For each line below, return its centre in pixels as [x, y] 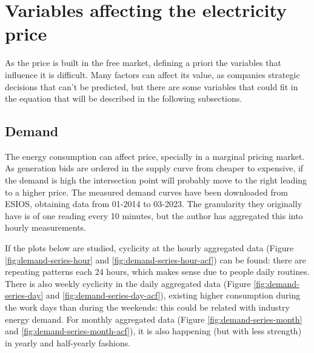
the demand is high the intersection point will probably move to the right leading [156, 180]
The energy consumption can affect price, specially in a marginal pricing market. [155, 156]
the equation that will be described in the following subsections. [124, 98]
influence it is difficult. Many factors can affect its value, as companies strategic [152, 74]
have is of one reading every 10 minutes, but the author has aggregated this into [154, 215]
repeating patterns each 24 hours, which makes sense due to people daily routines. [157, 272]
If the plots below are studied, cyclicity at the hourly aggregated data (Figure [149, 248]
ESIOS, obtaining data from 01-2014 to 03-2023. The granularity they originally [154, 204]
